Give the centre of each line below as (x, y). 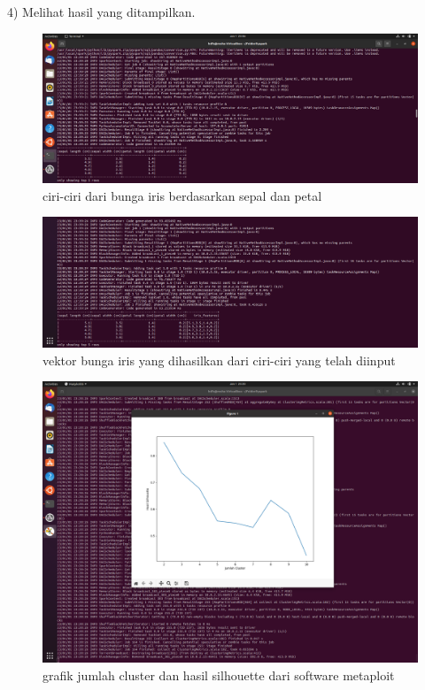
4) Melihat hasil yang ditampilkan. (101, 11)
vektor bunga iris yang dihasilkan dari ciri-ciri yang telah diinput (219, 360)
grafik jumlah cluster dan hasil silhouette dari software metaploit (219, 675)
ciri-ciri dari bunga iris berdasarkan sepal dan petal (182, 195)
